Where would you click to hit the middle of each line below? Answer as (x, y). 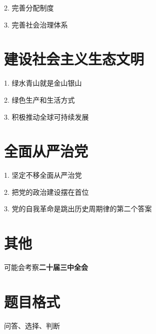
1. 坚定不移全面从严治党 (43, 175)
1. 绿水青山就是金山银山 (43, 83)
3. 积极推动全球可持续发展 (46, 116)
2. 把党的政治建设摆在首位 (46, 192)
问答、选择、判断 (32, 325)
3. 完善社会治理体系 (36, 24)
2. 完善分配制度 (29, 8)
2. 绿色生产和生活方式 (39, 99)
